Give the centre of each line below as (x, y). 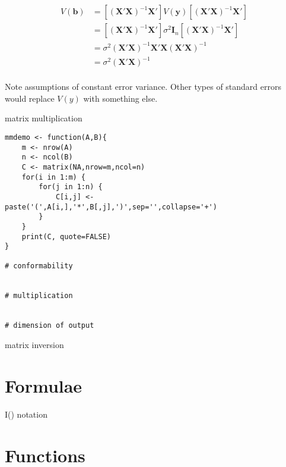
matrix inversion (34, 345)
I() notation (26, 414)
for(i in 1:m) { (54, 177)
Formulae (44, 385)
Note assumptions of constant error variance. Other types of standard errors (143, 87)
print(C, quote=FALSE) (66, 236)
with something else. (120, 98)
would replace (30, 98)
